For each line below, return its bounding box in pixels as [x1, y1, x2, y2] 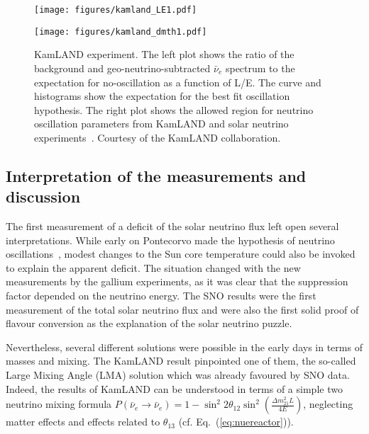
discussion [6, 185, 81, 207]
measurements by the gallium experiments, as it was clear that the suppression [6, 274, 348, 289]
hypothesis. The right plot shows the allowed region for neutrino [34, 102, 314, 117]
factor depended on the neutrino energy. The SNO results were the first [6, 288, 316, 303]
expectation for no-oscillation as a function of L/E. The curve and [34, 74, 321, 89]
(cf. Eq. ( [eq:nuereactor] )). [178, 414, 294, 429]
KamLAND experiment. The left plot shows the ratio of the [34, 47, 294, 62]
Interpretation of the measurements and [6, 164, 307, 186]
